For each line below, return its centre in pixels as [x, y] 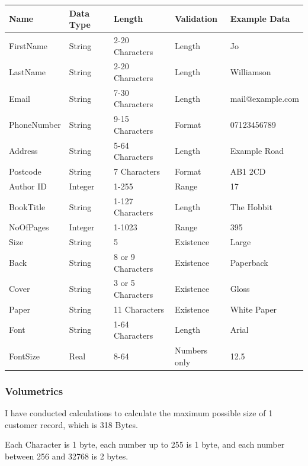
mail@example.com [264, 98]
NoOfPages [29, 227]
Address [23, 151]
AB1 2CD [248, 171]
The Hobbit [251, 206]
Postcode [25, 171]
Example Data [260, 19]
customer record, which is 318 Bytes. [71, 424]
